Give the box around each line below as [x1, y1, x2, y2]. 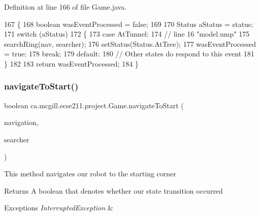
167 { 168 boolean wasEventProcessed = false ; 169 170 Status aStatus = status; [4, 18, 253, 29]
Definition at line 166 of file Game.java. [4, 2, 127, 12]
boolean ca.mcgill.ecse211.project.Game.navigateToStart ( [4, 100, 184, 110]
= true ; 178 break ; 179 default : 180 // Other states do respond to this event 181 [4, 48, 254, 59]
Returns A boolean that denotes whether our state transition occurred [4, 185, 223, 196]
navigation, [4, 117, 39, 128]
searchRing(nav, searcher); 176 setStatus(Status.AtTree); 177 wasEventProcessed [4, 38, 256, 49]
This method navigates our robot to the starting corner [4, 168, 176, 179]
